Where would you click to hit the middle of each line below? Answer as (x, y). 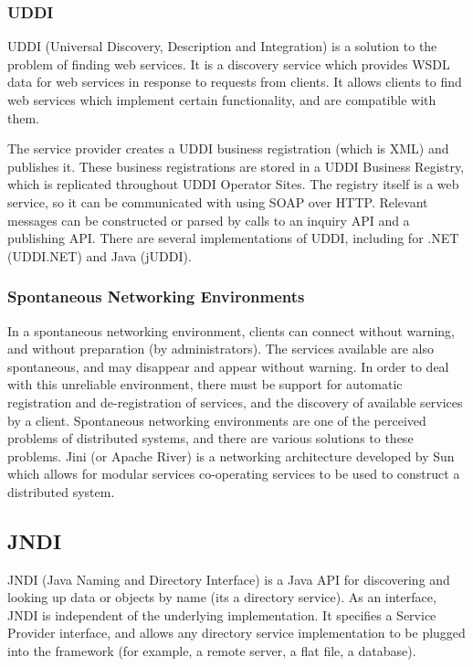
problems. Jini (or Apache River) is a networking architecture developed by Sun (231, 455)
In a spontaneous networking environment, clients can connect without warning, (231, 330)
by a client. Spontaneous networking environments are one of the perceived (217, 420)
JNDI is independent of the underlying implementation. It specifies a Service (222, 614)
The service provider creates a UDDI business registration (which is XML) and (228, 148)
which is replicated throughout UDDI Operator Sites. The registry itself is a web (233, 184)
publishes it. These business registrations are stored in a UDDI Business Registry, (236, 166)
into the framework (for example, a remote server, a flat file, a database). (212, 651)
